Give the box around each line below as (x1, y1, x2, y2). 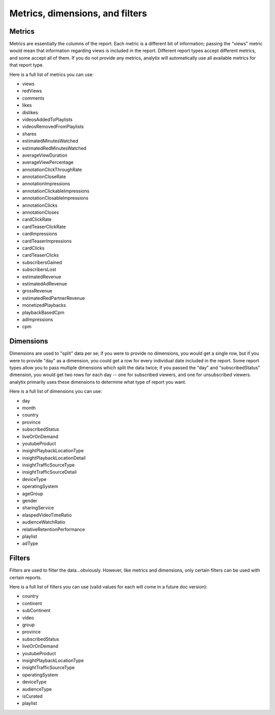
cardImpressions (22, 231, 58, 237)
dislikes (22, 109, 38, 115)
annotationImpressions (22, 181, 70, 187)
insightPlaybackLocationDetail (22, 455, 86, 461)
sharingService (22, 505, 54, 511)
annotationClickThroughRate (22, 166, 82, 172)
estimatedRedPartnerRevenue (22, 295, 85, 301)
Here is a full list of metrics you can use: (9, 71, 94, 78)
